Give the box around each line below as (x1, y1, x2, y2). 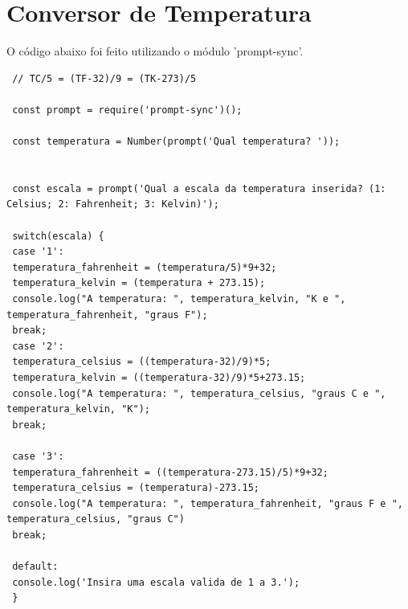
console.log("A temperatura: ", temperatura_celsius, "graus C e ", (12, 387, 386, 399)
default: (12, 561, 59, 573)
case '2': (12, 340, 64, 352)
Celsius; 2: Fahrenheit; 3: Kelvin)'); (6, 198, 219, 210)
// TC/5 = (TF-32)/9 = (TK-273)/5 (12, 72, 197, 84)
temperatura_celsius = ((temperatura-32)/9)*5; (12, 356, 271, 368)
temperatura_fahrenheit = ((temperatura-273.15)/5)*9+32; (12, 466, 328, 478)
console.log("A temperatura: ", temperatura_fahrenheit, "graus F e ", (12, 497, 403, 509)
